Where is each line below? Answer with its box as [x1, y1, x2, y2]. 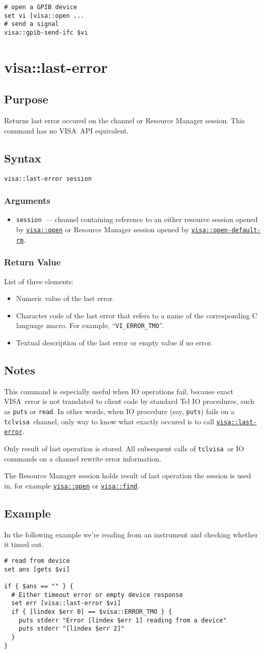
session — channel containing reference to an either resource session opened [16, 214, 258, 225]
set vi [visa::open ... [4, 12, 85, 19]
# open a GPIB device [4, 4, 77, 11]
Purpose [4, 91, 48, 107]
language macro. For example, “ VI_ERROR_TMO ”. [16, 320, 164, 331]
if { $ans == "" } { [4, 582, 74, 590]
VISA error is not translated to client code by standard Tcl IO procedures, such [4, 396, 255, 406]
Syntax [4, 150, 41, 166]
